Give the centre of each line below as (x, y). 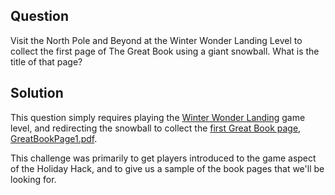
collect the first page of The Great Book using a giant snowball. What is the (165, 51)
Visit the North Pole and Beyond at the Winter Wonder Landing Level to (156, 40)
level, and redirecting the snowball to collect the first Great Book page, (156, 128)
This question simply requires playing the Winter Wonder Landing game (158, 117)
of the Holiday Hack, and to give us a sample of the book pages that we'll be (167, 168)
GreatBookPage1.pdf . (54, 138)
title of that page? (46, 61)
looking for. (33, 179)
